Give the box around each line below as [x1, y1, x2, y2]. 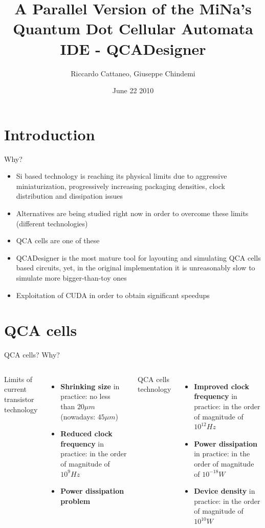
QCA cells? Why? [4, 349, 60, 360]
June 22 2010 [112, 85, 154, 96]
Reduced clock [60, 428, 113, 439]
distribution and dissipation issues [16, 191, 123, 201]
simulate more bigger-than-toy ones [16, 272, 127, 283]
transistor [4, 394, 34, 405]
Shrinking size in [60, 381, 120, 391]
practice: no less [60, 391, 111, 402]
